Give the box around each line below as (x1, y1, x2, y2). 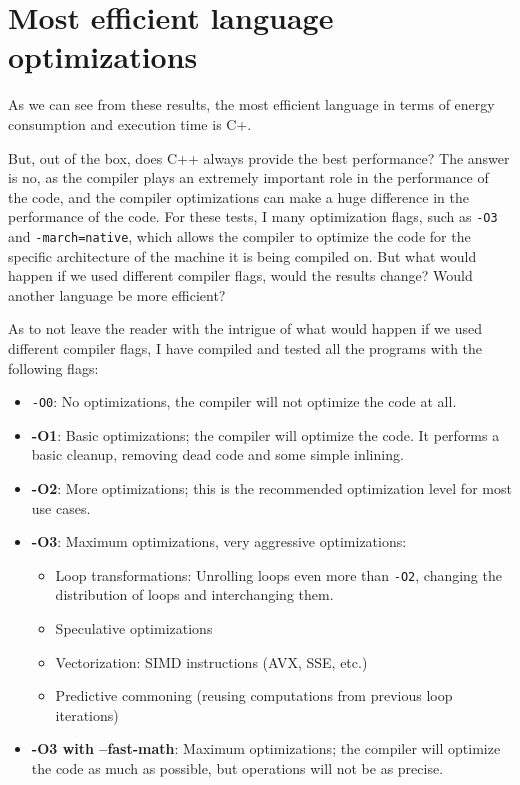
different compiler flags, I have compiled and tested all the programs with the (8, 337, 483, 358)
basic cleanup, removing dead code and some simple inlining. (31, 444, 404, 465)
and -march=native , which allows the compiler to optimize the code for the (8, 225, 471, 246)
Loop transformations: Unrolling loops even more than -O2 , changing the (55, 564, 502, 585)
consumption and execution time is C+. (8, 113, 252, 134)
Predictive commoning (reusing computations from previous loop (55, 685, 453, 706)
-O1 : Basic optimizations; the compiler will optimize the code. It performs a (31, 424, 500, 445)
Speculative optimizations (55, 618, 213, 639)
